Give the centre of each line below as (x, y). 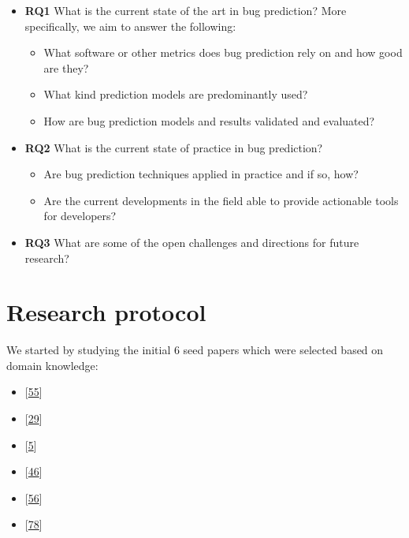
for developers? (80, 216)
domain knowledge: (52, 365)
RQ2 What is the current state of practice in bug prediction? (174, 147)
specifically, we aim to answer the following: (130, 26)
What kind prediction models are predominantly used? (176, 94)
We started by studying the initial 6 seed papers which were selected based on (195, 350)
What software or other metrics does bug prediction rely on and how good (223, 52)
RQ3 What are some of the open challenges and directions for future (192, 242)
